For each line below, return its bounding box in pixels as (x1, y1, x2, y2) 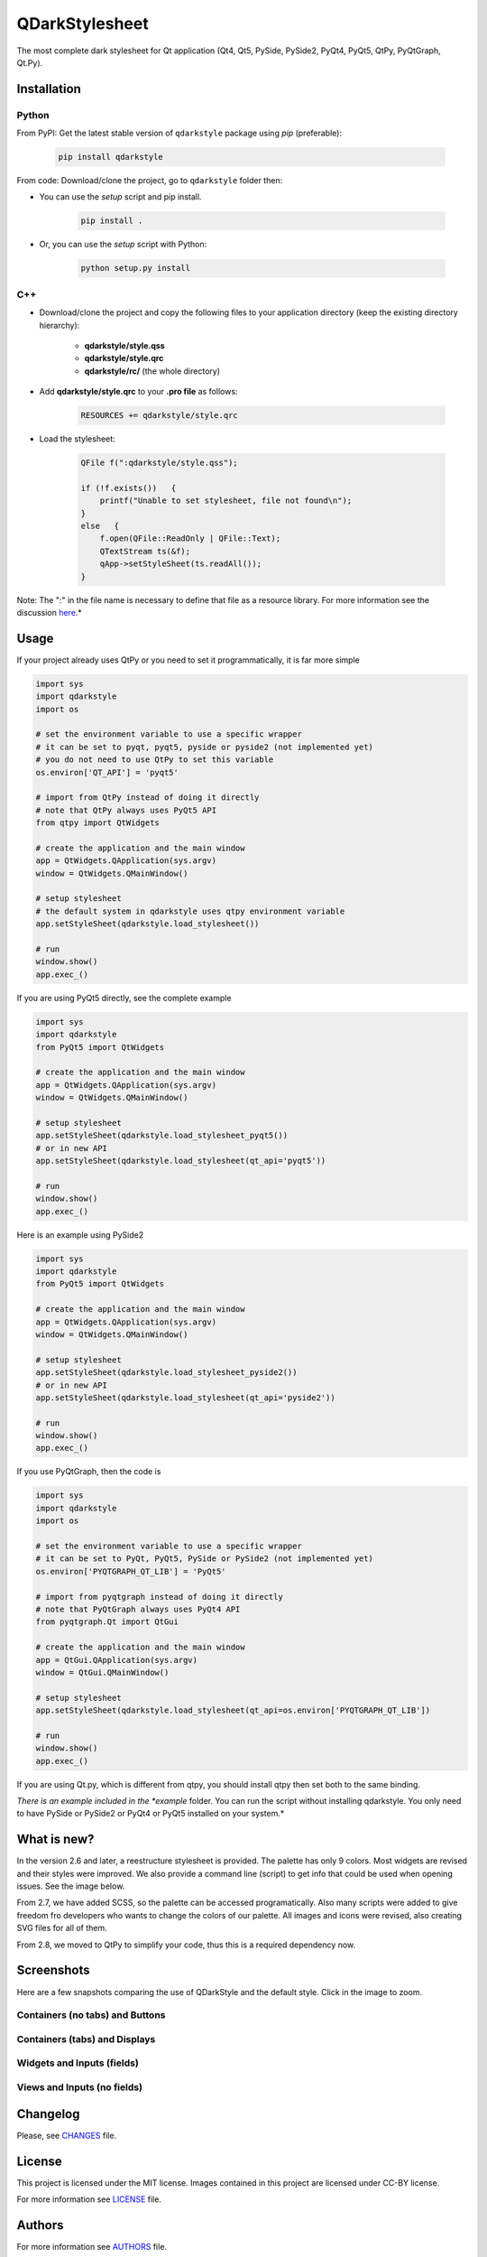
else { (80, 521, 120, 531)
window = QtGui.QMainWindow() (35, 1667, 170, 1677)
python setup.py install (80, 263, 191, 274)
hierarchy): (39, 320, 80, 330)
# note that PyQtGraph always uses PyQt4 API (35, 1603, 241, 1614)
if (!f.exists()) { (80, 483, 177, 493)
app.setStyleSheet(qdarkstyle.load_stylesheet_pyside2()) (35, 1368, 298, 1378)
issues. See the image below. (16, 1881, 125, 1891)
